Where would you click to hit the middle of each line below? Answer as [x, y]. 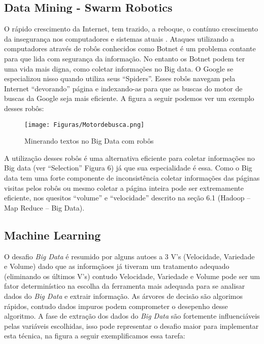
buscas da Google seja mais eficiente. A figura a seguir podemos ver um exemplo [129, 98]
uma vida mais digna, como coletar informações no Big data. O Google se [119, 68]
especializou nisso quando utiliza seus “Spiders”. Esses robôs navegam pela [120, 78]
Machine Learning [53, 235]
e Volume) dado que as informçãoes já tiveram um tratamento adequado [117, 266]
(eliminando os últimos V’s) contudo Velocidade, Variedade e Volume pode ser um [132, 276]
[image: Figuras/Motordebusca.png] [85, 125]
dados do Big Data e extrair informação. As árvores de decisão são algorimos [123, 296]
